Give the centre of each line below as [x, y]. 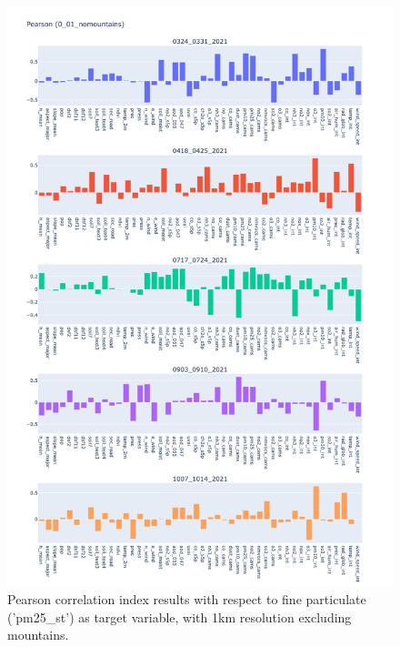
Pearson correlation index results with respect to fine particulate [187, 599]
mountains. [38, 635]
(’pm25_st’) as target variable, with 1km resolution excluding [180, 617]
